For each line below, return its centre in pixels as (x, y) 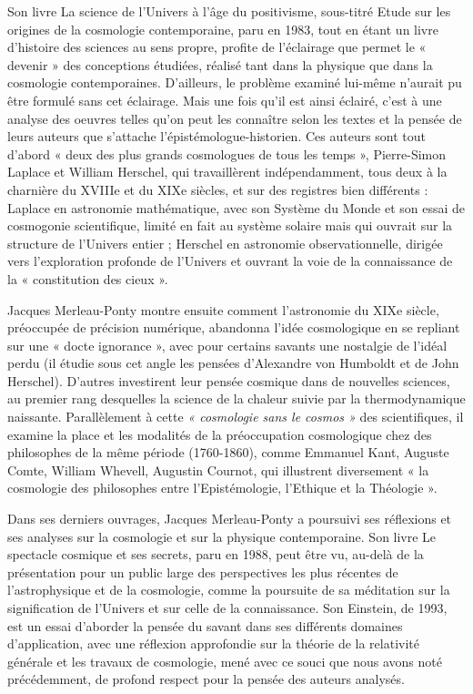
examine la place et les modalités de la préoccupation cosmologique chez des (220, 434)
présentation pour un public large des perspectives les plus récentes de (203, 572)
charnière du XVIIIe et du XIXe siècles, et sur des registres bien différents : (218, 189)
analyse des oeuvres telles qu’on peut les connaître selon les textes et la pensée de (235, 118)
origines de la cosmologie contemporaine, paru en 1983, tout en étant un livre (223, 29)
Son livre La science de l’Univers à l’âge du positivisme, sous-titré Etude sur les (229, 11)
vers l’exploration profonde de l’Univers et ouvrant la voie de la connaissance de (230, 261)
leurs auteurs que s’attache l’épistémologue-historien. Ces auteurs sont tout (217, 136)
